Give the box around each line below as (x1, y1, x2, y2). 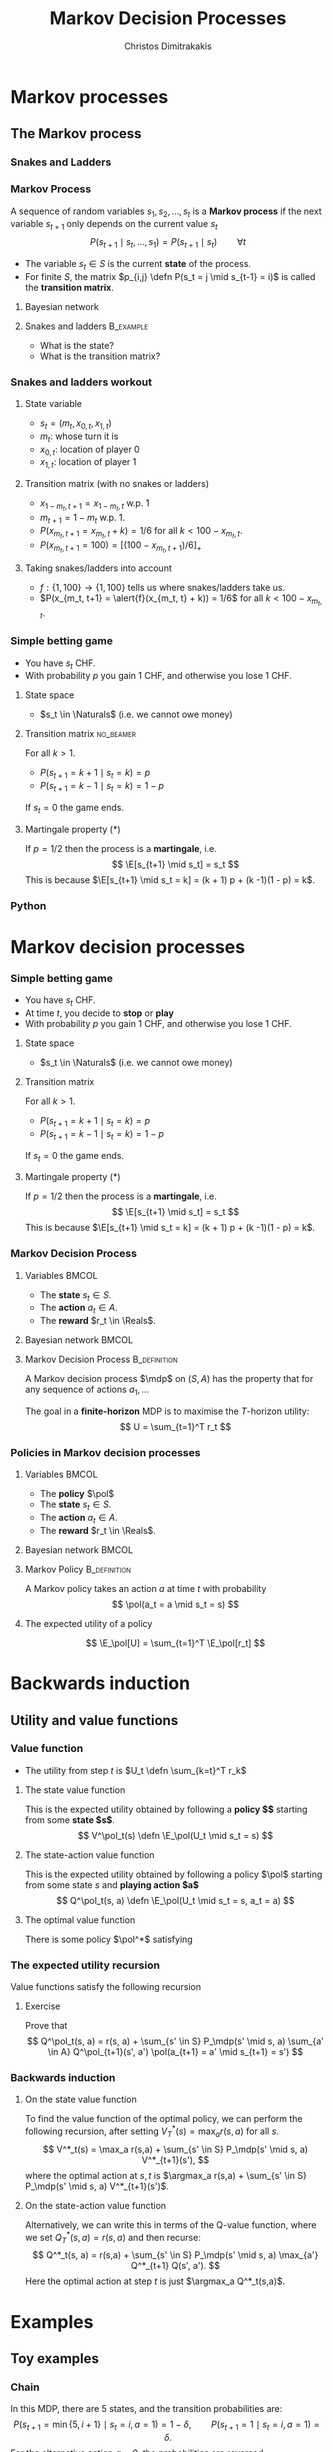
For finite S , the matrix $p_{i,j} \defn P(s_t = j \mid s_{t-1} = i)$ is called (24, 270, 316, 282)
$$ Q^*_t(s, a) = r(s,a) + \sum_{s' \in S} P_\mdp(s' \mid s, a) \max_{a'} (32, 2249, 319, 2261)
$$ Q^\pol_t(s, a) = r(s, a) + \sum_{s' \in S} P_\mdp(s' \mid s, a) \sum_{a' (26, 2035, 325, 2047)
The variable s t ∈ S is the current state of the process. (24, 257, 252, 272)
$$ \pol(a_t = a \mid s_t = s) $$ (111, 1598, 240, 1610)
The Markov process (10, 125, 142, 142)
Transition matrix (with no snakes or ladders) (24, 478, 210, 490)
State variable (24, 398, 83, 410)
